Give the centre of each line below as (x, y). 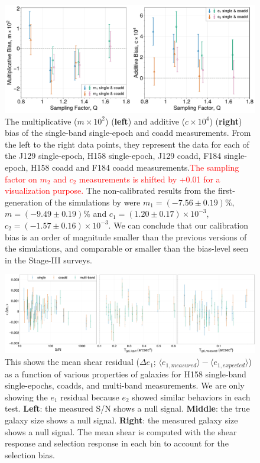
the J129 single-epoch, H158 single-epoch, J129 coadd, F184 (113, 156)
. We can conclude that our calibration (178, 225)
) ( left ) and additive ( (145, 121)
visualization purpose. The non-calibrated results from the (110, 190)
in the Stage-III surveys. (48, 260)
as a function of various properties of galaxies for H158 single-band (126, 374)
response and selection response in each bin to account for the (117, 443)
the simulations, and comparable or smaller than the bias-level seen (127, 248)
